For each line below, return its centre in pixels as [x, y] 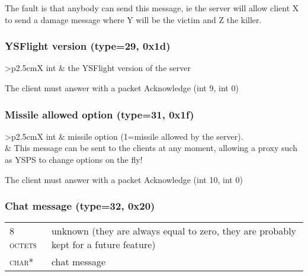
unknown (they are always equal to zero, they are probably [174, 231]
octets [23, 245]
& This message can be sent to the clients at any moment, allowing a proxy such [151, 148]
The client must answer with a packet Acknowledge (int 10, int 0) [124, 179]
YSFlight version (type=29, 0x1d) [88, 46]
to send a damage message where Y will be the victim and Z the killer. [133, 19]
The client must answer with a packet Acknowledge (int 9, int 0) [122, 88]
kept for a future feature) [103, 245]
